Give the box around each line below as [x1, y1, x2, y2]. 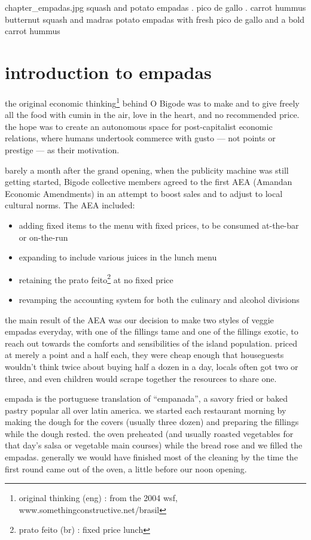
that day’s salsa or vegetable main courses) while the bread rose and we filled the [5, 439, 303, 451]
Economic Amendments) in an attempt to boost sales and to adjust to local [5, 187, 283, 199]
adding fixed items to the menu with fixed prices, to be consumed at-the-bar [19, 219, 299, 231]
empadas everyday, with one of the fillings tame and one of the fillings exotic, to [5, 325, 298, 338]
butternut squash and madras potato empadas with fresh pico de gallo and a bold [5, 13, 305, 25]
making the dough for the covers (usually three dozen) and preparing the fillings [5, 415, 299, 428]
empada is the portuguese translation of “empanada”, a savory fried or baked [5, 392, 288, 405]
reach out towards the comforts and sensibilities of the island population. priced [5, 336, 298, 349]
